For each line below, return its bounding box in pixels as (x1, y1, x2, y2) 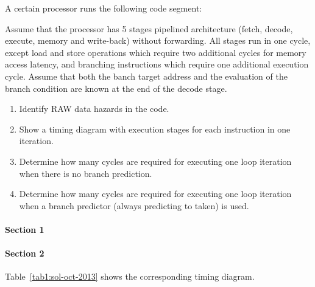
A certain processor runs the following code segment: (5, 2, 202, 14)
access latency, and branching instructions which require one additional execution (5, 58, 309, 71)
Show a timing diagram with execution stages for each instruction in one (19, 122, 291, 135)
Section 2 (5, 247, 44, 260)
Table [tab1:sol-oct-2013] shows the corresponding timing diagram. (5, 270, 255, 283)
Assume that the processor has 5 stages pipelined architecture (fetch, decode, (5, 22, 293, 35)
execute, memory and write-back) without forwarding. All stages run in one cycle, (5, 34, 311, 47)
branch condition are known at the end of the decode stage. (5, 81, 227, 94)
